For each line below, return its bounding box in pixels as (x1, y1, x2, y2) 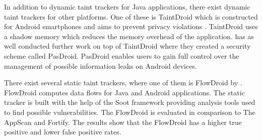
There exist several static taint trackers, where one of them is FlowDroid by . (4, 77, 242, 88)
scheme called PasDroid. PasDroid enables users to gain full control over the (4, 50, 239, 61)
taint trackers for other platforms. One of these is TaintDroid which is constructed (4, 11, 258, 22)
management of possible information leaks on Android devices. (4, 60, 197, 71)
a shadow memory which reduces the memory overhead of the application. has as (4, 31, 254, 41)
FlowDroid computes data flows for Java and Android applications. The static (4, 87, 245, 97)
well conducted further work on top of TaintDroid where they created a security (4, 41, 251, 51)
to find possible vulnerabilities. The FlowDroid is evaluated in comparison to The (4, 106, 255, 117)
